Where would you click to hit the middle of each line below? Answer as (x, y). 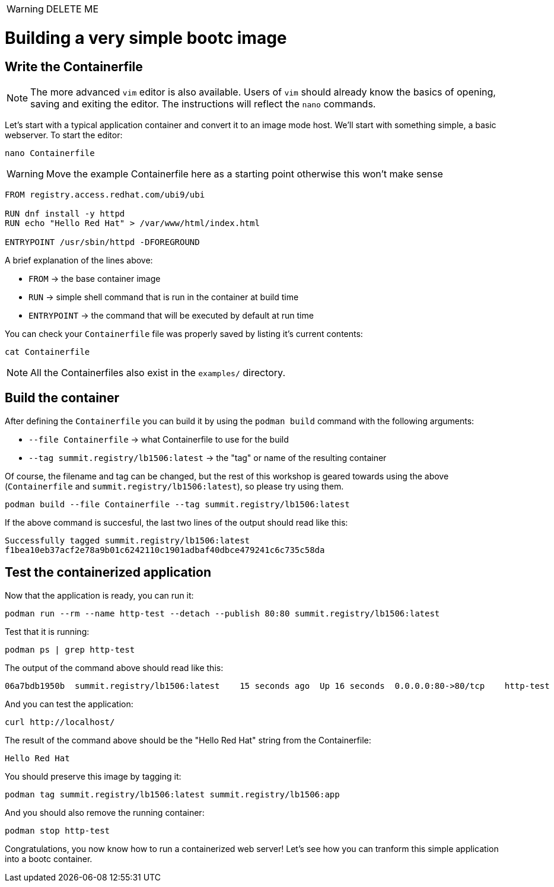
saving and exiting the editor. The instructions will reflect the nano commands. (203, 104)
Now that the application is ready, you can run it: (99, 595)
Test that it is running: (47, 631)
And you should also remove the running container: (105, 812)
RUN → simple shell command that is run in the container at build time (164, 297)
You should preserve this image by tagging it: (93, 776)
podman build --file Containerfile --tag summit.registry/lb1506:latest (177, 504)
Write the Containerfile (74, 66)
